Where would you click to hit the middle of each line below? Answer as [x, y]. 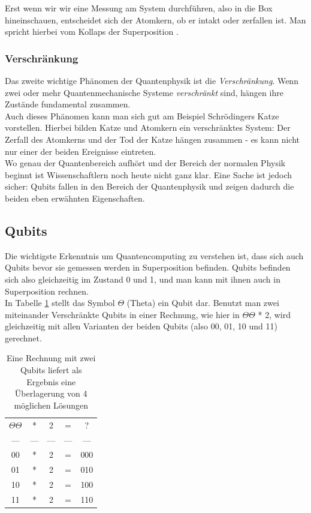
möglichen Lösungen [51, 405]
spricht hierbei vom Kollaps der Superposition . [92, 31]
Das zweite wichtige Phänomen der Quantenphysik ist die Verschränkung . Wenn [152, 80]
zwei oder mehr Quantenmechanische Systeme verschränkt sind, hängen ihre [144, 92]
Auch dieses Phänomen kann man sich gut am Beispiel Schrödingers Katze [142, 115]
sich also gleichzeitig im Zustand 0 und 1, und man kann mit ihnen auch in [143, 279]
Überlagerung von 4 [51, 393]
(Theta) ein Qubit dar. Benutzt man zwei [203, 303]
